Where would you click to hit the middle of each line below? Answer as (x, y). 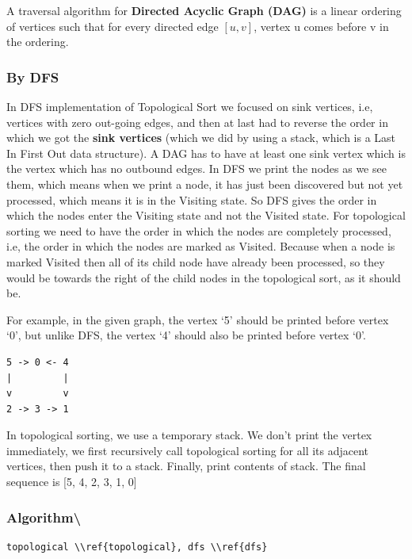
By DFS (33, 77)
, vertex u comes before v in (321, 26)
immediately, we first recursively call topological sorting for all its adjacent (188, 450)
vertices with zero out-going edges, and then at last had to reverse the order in (197, 122)
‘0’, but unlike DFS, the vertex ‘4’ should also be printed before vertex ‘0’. (186, 335)
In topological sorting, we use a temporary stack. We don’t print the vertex (189, 435)
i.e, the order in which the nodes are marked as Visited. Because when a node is (201, 246)
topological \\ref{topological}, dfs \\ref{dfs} (137, 547)
